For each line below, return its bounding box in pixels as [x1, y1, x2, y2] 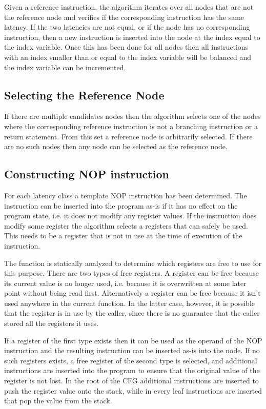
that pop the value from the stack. [4, 395, 112, 406]
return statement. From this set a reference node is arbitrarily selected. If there [4, 131, 253, 141]
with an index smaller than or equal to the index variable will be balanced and [4, 51, 252, 62]
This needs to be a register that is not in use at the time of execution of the [4, 230, 242, 241]
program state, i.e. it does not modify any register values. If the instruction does [4, 210, 257, 221]
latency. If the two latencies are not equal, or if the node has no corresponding [4, 22, 250, 32]
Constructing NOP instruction [4, 166, 169, 182]
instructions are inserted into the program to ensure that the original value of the [4, 365, 260, 376]
